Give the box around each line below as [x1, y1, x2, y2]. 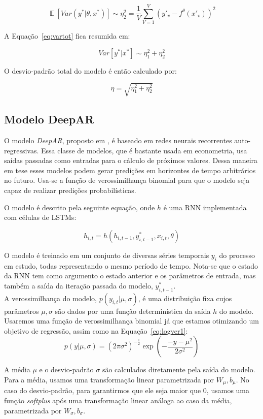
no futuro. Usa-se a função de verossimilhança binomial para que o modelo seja [4, 175, 250, 185]
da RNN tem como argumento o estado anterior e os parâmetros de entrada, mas [4, 270, 256, 281]
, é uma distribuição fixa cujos [138, 293, 232, 303]
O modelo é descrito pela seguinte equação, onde [4, 202, 155, 212]
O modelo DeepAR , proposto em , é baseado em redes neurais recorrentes [4, 135, 232, 146]
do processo [219, 249, 255, 260]
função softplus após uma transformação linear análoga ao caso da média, [4, 395, 232, 406]
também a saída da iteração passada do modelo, [4, 280, 153, 291]
